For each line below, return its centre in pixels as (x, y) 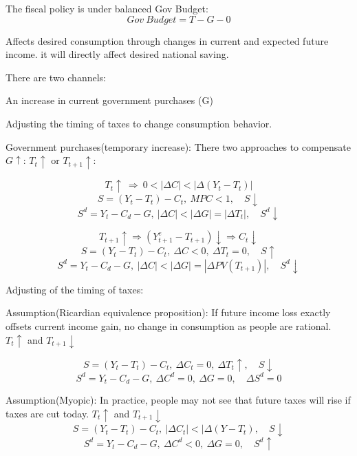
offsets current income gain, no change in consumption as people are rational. (169, 325)
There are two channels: (56, 77)
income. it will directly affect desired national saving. (117, 54)
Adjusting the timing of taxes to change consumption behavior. (139, 123)
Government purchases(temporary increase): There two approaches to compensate (178, 146)
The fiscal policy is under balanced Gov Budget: (107, 8)
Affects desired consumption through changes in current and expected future (167, 40)
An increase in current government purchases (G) (109, 100)
